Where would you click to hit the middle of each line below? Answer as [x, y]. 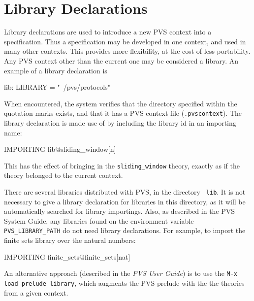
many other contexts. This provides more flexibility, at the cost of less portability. [127, 51]
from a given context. [36, 292]
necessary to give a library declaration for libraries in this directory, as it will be [125, 201]
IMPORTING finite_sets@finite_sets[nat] [67, 256]
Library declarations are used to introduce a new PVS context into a [108, 32]
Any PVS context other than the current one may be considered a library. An [121, 60]
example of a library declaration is [56, 70]
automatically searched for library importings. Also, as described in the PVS [120, 211]
